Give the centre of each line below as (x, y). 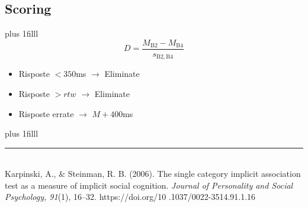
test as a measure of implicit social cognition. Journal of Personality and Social (149, 185)
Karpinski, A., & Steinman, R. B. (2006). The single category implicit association (153, 174)
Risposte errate (46, 113)
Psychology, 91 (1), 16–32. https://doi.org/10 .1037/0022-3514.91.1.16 (130, 197)
